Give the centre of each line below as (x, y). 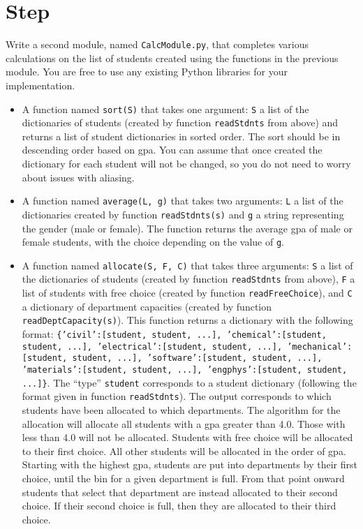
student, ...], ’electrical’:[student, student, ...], (152, 347)
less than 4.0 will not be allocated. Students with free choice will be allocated (187, 437)
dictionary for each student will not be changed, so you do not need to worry (186, 164)
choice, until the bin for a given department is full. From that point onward (183, 478)
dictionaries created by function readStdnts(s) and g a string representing (183, 214)
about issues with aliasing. (78, 177)
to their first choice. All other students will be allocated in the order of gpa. (184, 450)
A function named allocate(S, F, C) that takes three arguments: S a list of (187, 265)
